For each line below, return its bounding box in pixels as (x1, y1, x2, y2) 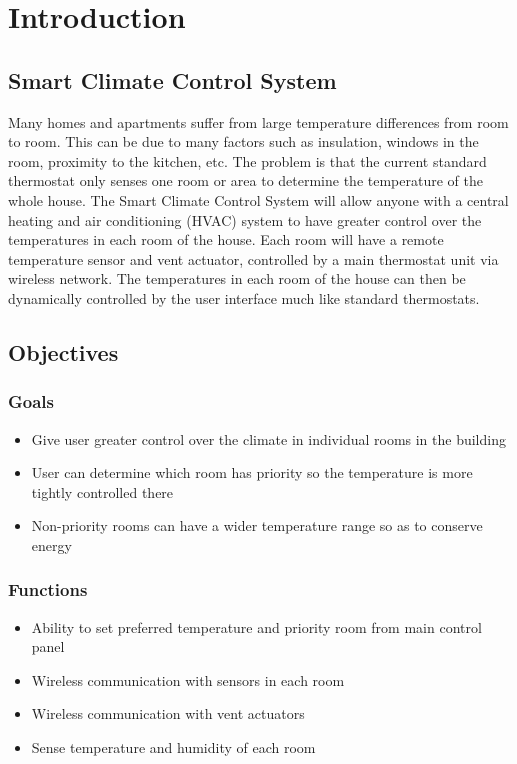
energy (31, 534, 72, 555)
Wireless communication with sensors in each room (31, 669, 345, 690)
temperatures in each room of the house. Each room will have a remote (8, 229, 444, 250)
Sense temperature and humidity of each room (31, 737, 316, 758)
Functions (8, 577, 88, 602)
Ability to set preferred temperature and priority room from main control (31, 616, 482, 637)
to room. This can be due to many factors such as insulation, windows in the (8, 131, 479, 152)
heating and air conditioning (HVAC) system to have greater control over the (8, 209, 482, 230)
